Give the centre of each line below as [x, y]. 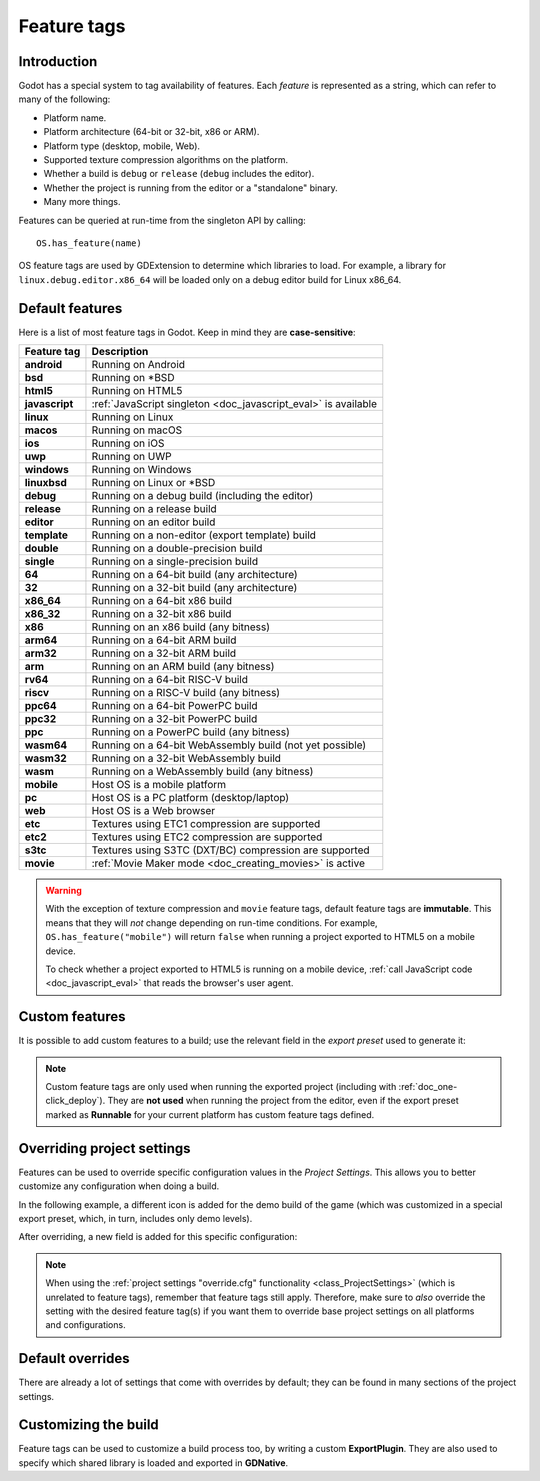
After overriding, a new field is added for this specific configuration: [158, 1237]
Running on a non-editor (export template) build [204, 535]
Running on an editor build [153, 522]
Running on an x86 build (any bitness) [180, 627]
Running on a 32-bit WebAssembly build [186, 758]
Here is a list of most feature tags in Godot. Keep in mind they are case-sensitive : [187, 332]
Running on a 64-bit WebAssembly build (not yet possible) [229, 745]
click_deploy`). [75, 1101]
